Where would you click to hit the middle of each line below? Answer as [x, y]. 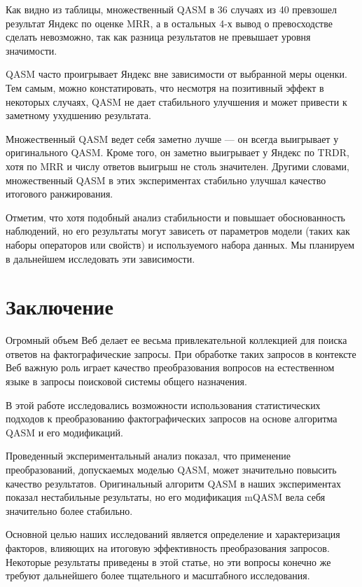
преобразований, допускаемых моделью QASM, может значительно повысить [171, 469]
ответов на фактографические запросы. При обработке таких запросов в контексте [181, 353]
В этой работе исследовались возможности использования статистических [163, 405]
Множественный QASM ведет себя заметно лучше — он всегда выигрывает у [172, 138]
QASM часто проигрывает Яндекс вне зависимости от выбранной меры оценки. [176, 74]
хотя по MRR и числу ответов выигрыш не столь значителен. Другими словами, [177, 166]
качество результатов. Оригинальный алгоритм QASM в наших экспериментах [173, 483]
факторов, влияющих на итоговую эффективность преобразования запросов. [168, 547]
